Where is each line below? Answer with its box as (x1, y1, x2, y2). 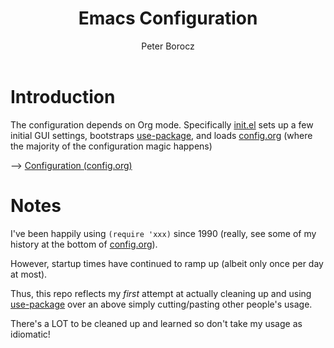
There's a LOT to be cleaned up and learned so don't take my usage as (10, 317, 303, 329)
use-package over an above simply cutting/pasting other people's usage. (10, 298, 313, 310)
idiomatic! (10, 328, 51, 340)
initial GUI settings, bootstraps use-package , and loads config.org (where (10, 129, 313, 141)
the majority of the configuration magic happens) (10, 140, 213, 152)
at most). (10, 268, 48, 280)
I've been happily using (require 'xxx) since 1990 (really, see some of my (10, 227, 317, 239)
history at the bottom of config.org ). (10, 238, 158, 250)
